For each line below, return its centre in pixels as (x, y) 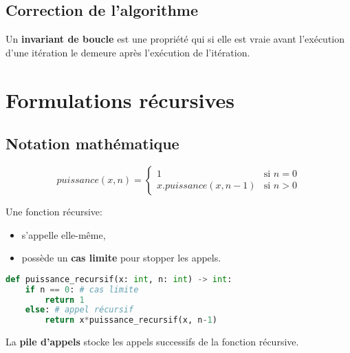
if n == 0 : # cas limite (82, 289)
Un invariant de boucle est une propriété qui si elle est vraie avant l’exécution (175, 39)
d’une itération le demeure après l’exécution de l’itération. (128, 52)
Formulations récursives (120, 99)
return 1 (65, 300)
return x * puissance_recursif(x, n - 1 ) (131, 320)
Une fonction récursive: (54, 211)
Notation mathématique (92, 143)
